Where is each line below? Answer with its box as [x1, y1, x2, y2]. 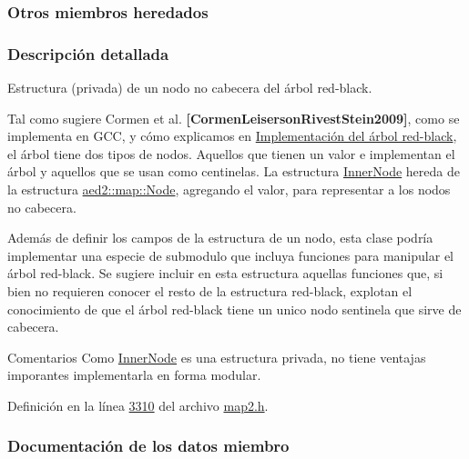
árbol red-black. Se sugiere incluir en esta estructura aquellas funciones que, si [7, 264, 444, 283]
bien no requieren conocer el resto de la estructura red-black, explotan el [7, 282, 413, 300]
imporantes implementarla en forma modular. [7, 365, 261, 384]
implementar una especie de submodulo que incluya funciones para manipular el [7, 245, 454, 264]
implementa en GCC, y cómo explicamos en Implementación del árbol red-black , [7, 126, 457, 145]
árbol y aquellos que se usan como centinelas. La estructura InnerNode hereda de [7, 162, 460, 181]
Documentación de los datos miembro [7, 434, 290, 457]
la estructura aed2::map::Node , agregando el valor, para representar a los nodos [7, 180, 451, 199]
